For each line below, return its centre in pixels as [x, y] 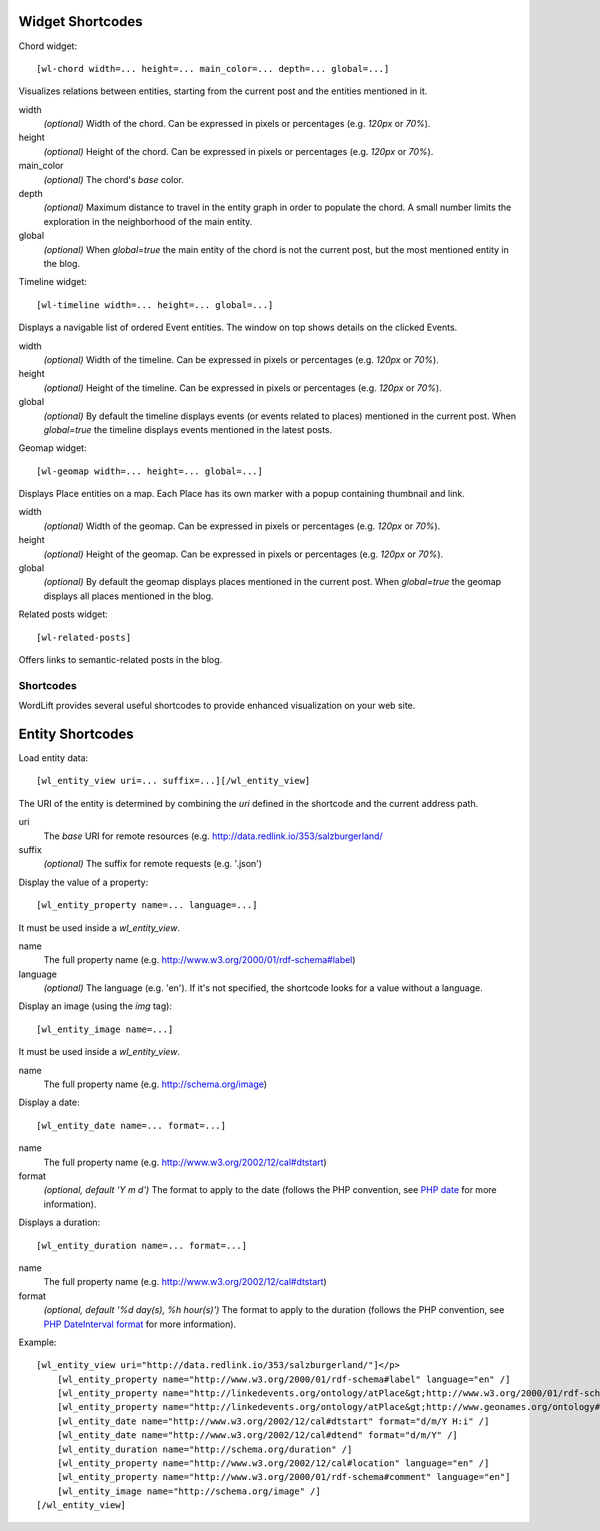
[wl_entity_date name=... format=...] [131, 1125]
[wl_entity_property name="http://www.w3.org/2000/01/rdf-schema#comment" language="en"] [283, 1477]
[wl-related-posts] [84, 637]
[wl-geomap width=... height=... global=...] [150, 471]
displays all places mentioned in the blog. [128, 596]
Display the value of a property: [83, 882]
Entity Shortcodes [76, 733]
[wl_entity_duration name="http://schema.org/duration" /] [204, 1449]
